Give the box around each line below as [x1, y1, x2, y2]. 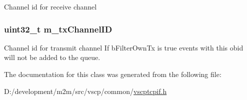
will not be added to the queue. [4, 52, 100, 62]
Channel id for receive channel [4, 1, 97, 11]
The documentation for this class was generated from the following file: [4, 69, 221, 79]
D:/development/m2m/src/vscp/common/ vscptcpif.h [4, 85, 167, 96]
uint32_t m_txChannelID [4, 22, 112, 35]
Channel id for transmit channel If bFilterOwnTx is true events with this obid [4, 42, 243, 52]
